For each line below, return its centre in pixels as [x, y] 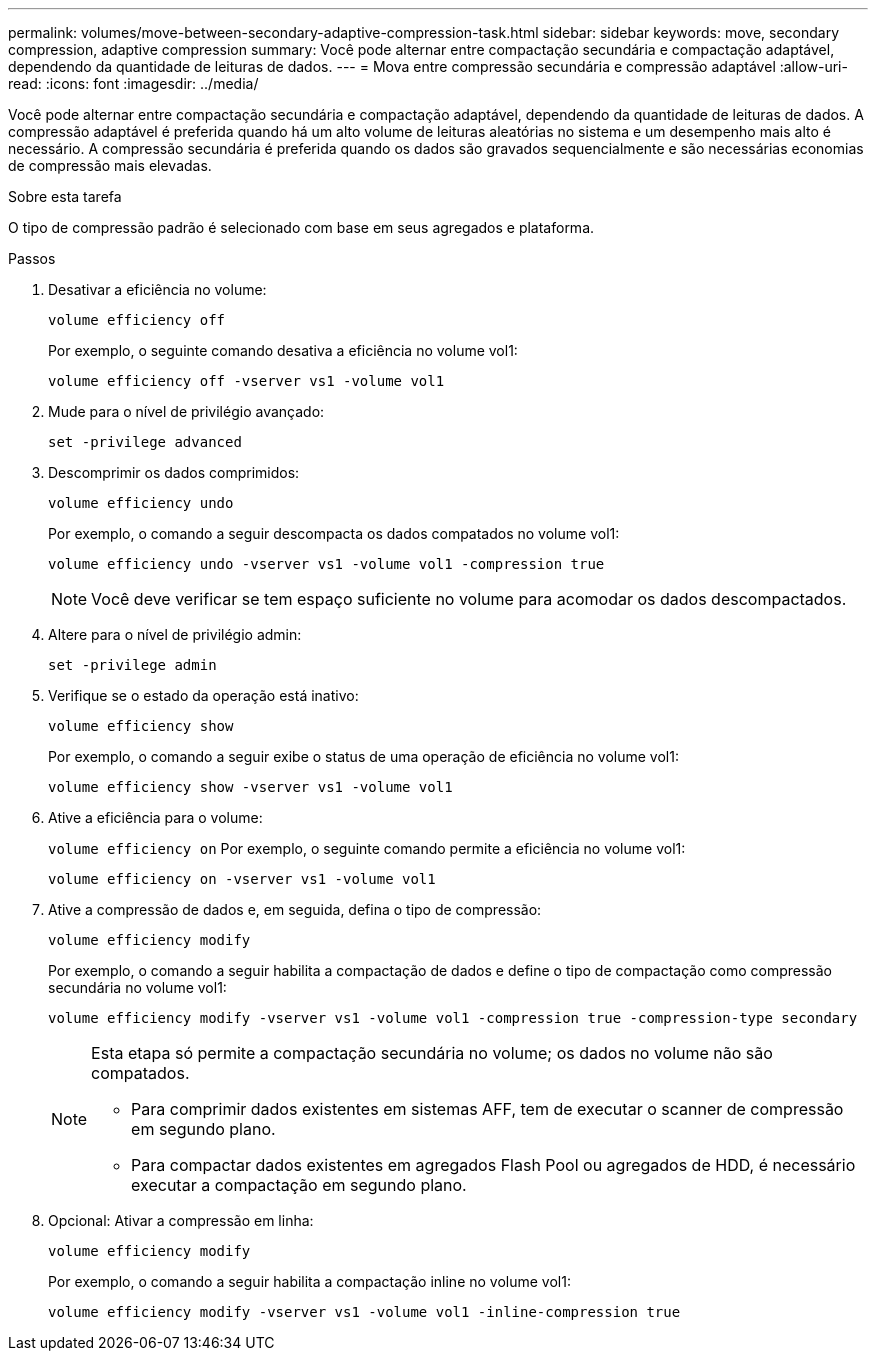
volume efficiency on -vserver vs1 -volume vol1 [242, 879]
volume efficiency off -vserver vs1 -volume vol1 [246, 381]
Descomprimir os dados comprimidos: [174, 472]
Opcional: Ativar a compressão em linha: [181, 1220]
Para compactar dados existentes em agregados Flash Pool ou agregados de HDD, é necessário [493, 1165]
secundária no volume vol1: [137, 987]
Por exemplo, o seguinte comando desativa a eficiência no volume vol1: [283, 350]
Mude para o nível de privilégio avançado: [186, 411]
